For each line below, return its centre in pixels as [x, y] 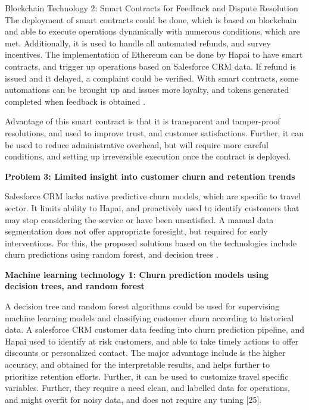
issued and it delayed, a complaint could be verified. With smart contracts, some [152, 78]
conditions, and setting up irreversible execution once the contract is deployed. [148, 156]
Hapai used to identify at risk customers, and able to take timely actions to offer [152, 341]
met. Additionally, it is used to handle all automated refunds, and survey [138, 43]
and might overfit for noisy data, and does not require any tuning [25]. [133, 399]
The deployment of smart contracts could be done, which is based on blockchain [151, 19]
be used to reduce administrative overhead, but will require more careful [137, 144]
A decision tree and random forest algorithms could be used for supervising [142, 306]
